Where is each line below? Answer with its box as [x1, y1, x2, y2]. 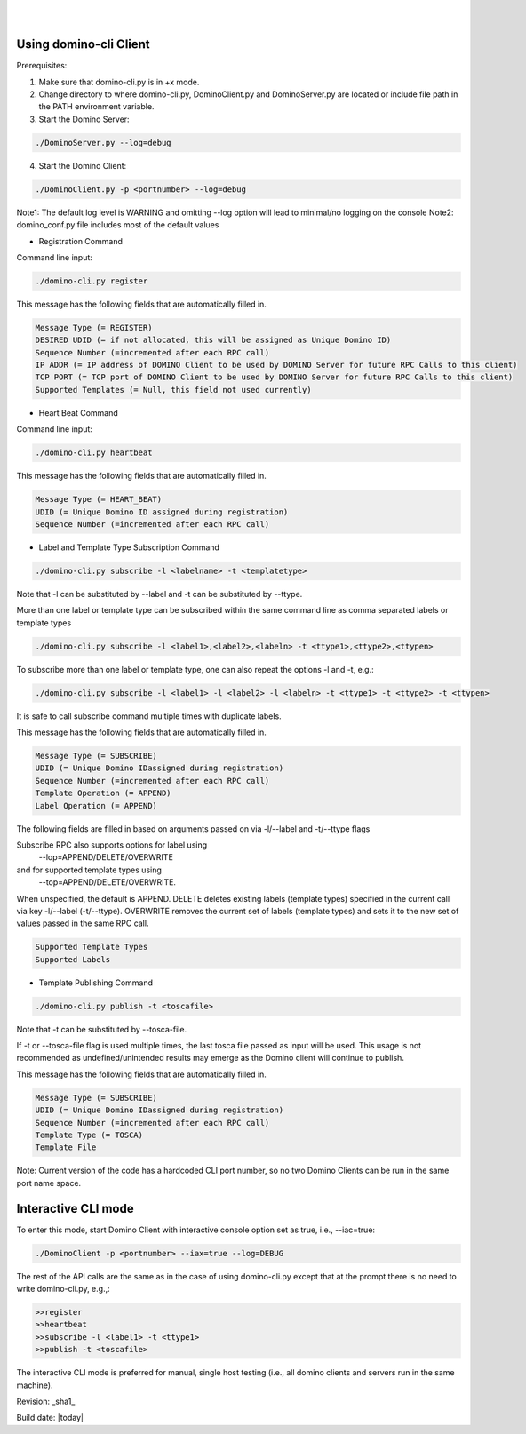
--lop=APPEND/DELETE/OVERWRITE [38, 852, 173, 863]
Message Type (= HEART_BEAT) [35, 494, 163, 505]
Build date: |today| [16, 1413, 84, 1423]
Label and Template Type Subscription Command [38, 542, 219, 553]
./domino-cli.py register [35, 275, 148, 286]
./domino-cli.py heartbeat [35, 448, 153, 458]
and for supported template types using [16, 864, 162, 875]
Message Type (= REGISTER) [35, 323, 153, 332]
